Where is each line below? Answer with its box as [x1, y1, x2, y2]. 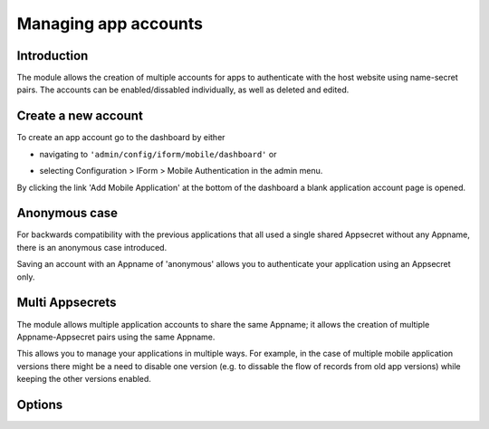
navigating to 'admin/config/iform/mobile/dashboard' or [39, 148, 277, 159]
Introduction [16, 48, 89, 63]
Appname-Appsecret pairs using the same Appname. [16, 331, 216, 342]
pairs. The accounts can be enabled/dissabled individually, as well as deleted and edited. [16, 84, 350, 95]
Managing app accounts [16, 14, 204, 33]
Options [16, 396, 63, 412]
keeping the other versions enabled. [16, 374, 151, 385]
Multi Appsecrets [16, 295, 117, 310]
